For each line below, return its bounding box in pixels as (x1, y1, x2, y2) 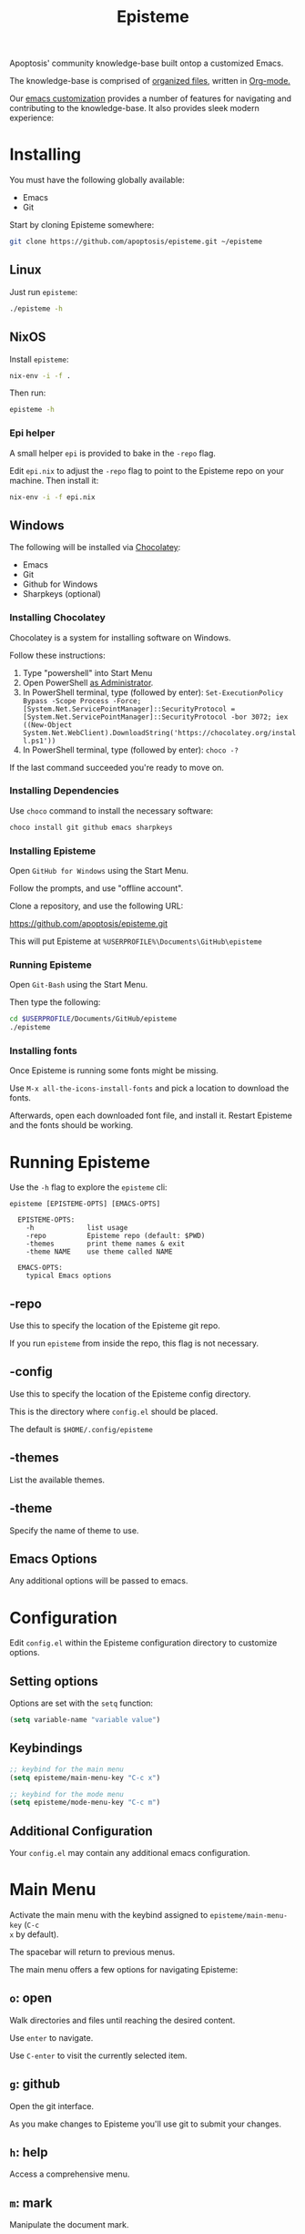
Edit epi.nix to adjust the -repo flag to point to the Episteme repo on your (9, 465, 285, 476)
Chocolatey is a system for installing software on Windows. (9, 631, 231, 643)
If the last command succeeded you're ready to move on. (9, 762, 225, 773)
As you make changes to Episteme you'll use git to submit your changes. (9, 2118, 282, 2129)
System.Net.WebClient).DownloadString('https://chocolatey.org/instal (22, 728, 297, 737)
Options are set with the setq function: (9, 1697, 153, 1709)
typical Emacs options (25, 1271, 112, 1281)
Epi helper (9, 426, 56, 439)
